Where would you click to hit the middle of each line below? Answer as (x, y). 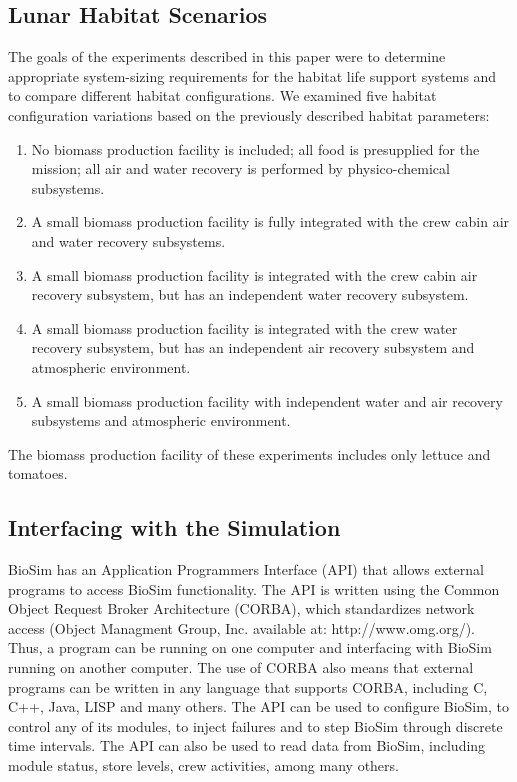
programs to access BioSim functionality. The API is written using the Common (254, 588)
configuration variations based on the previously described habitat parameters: (249, 114)
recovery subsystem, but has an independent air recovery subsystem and (253, 347)
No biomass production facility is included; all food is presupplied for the (255, 148)
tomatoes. (38, 473)
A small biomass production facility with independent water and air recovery (267, 400)
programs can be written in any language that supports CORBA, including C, (248, 686)
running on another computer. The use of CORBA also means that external (241, 667)
